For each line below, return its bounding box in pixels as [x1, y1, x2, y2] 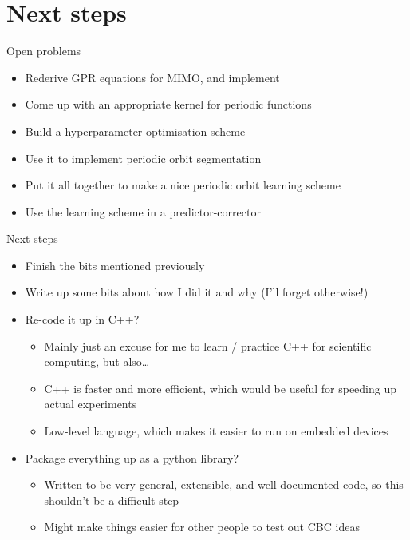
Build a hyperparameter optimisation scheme [25, 122, 246, 139]
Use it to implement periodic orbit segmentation [25, 149, 262, 166]
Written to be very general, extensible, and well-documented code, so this [44, 476, 404, 493]
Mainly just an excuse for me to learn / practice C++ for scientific [44, 337, 372, 354]
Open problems [6, 42, 81, 59]
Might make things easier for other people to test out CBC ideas [44, 518, 360, 535]
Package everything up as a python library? [25, 449, 239, 466]
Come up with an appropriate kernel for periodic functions [25, 96, 312, 113]
